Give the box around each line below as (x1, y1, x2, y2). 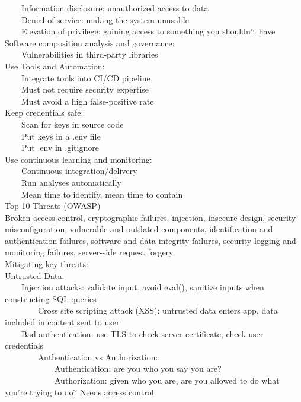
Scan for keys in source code (21, 118, 124, 130)
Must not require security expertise (21, 83, 149, 96)
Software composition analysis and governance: (5, 36, 175, 49)
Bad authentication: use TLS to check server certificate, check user (21, 327, 264, 340)
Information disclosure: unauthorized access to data (21, 2, 209, 14)
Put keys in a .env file (21, 129, 101, 142)
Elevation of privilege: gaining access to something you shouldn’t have (21, 25, 276, 37)
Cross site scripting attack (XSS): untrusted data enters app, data (37, 304, 278, 316)
